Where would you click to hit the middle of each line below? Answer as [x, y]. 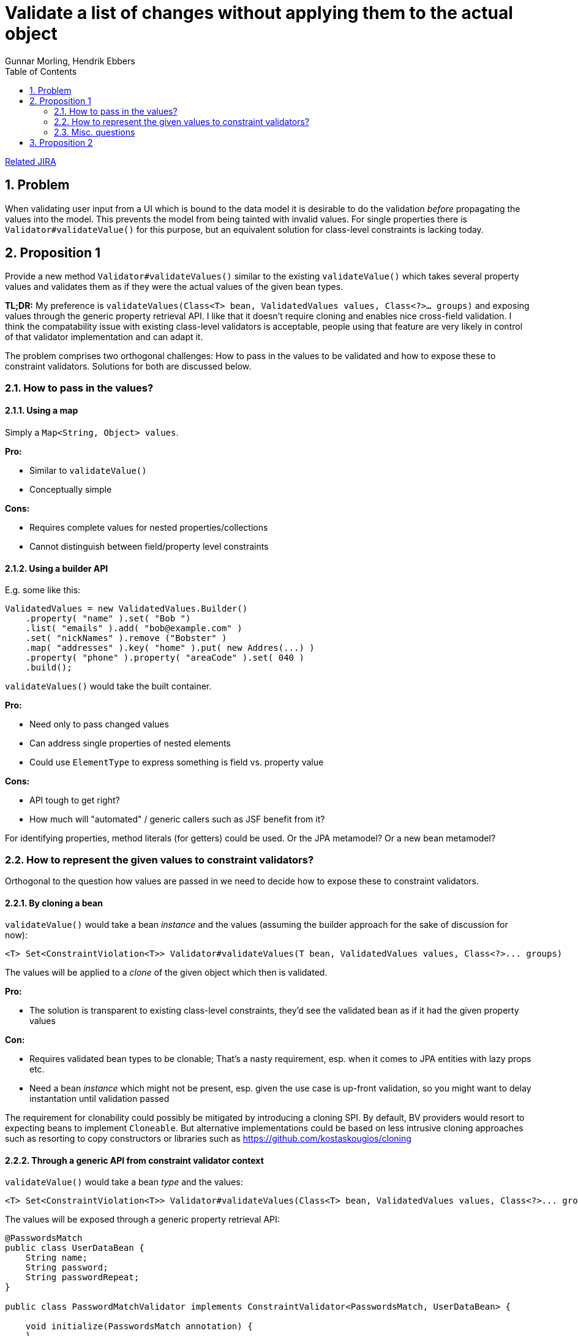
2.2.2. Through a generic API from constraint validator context [134, 1160]
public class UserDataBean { [75, 1248]
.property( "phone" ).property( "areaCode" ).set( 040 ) [165, 658]
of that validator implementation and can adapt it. [104, 337]
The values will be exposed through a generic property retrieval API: [142, 1220]
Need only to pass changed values [99, 724]
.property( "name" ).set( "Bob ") [108, 619]
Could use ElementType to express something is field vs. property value [177, 762]
